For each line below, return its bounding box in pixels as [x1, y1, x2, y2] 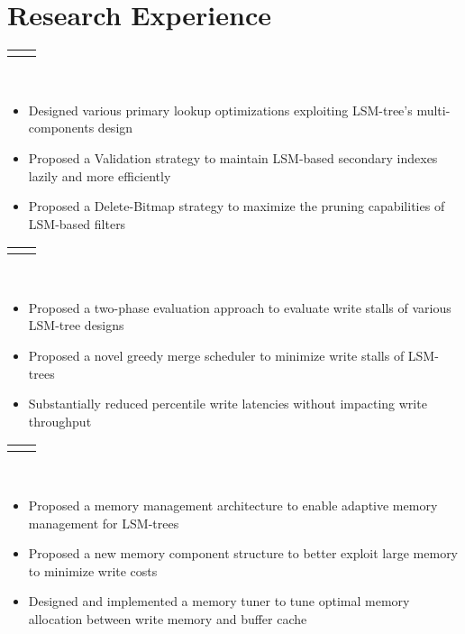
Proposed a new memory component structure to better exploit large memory [28, 544, 459, 563]
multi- [416, 100, 451, 119]
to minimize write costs [28, 561, 158, 580]
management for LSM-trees [28, 513, 179, 532]
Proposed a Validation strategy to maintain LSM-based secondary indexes [28, 148, 438, 167]
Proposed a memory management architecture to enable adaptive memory [28, 496, 438, 515]
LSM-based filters [28, 214, 126, 233]
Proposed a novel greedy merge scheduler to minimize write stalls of [28, 346, 405, 365]
